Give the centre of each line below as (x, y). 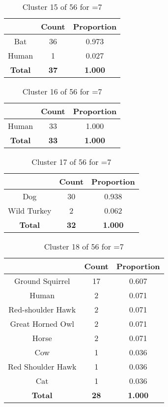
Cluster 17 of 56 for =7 (71, 162)
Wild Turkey (30, 210)
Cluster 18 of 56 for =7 (84, 246)
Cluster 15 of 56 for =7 (62, 7)
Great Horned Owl (42, 324)
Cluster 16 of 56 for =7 (62, 91)
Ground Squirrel (42, 281)
